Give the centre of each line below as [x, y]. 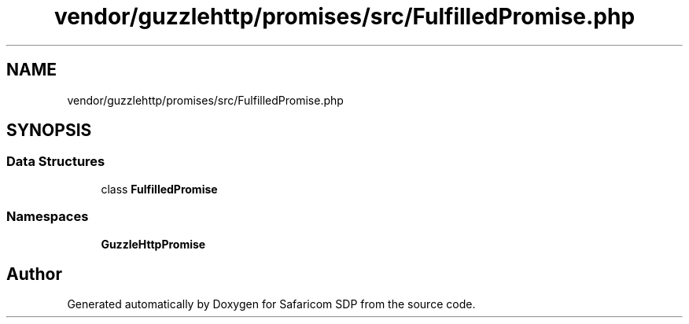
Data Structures [56, 162]
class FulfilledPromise [159, 189]
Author [34, 274]
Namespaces [48, 217]
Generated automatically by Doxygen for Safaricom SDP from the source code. [271, 304]
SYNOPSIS [49, 131]
